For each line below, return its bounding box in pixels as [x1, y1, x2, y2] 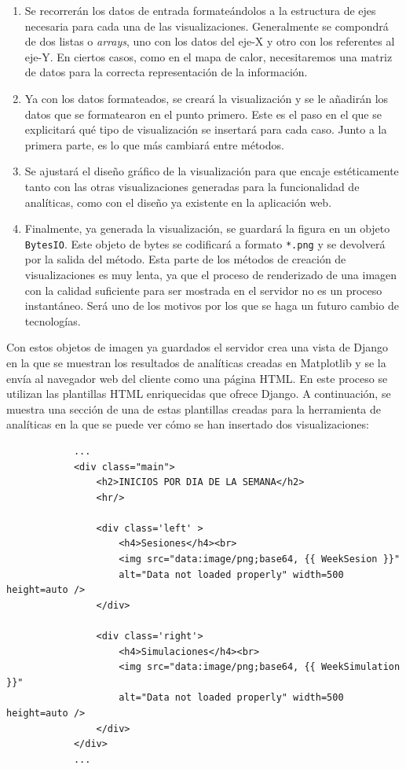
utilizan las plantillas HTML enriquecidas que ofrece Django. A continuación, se [6, 385, 391, 402]
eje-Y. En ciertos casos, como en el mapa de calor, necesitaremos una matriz [24, 48, 393, 64]
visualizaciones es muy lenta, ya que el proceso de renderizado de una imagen [24, 266, 397, 282]
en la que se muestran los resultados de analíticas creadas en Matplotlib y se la [6, 354, 386, 370]
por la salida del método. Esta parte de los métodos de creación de [24, 251, 346, 267]
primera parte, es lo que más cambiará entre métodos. [24, 136, 284, 153]
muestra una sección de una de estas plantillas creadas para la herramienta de [6, 400, 382, 417]
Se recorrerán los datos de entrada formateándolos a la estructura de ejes [24, 2, 376, 18]
